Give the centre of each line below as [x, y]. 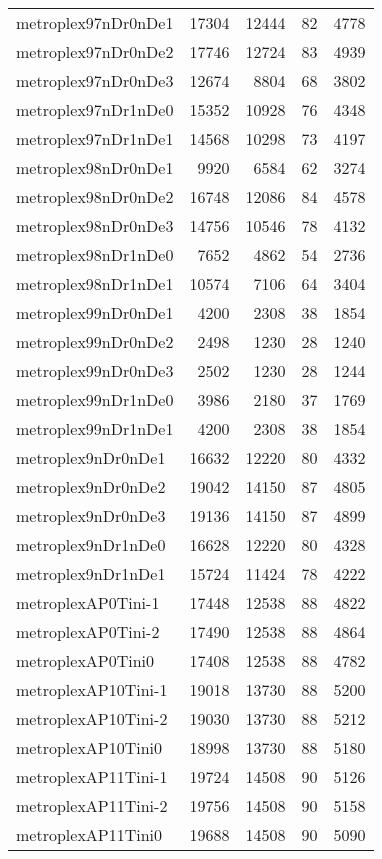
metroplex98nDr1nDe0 [95, 254]
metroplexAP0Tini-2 [88, 631]
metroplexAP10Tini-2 [92, 718]
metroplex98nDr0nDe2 [95, 196]
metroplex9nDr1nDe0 [91, 544]
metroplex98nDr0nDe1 [95, 167]
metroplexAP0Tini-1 [88, 602]
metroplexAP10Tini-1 [92, 689]
